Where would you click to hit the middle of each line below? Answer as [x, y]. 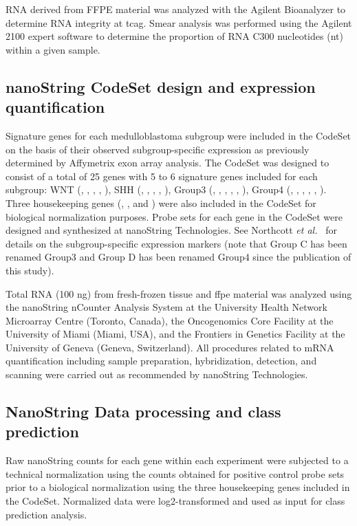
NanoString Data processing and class [143, 412]
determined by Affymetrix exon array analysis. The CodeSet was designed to [167, 163]
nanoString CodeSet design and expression [161, 86]
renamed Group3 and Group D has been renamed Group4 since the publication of [178, 257]
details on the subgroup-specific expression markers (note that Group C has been [176, 243]
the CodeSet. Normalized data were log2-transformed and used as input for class [175, 501]
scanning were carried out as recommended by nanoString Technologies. [157, 374]
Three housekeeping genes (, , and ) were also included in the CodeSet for [161, 202]
